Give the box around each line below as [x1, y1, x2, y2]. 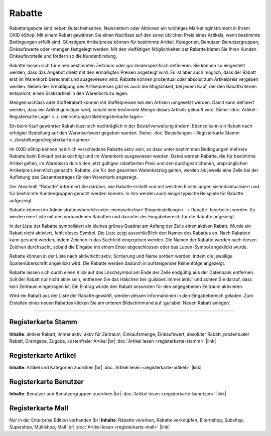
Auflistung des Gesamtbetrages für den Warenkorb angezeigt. [9, 174, 138, 180]
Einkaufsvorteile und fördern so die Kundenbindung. [9, 53, 117, 59]
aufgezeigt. [9, 197, 33, 203]
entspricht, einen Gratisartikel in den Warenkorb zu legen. [9, 90, 129, 96]
